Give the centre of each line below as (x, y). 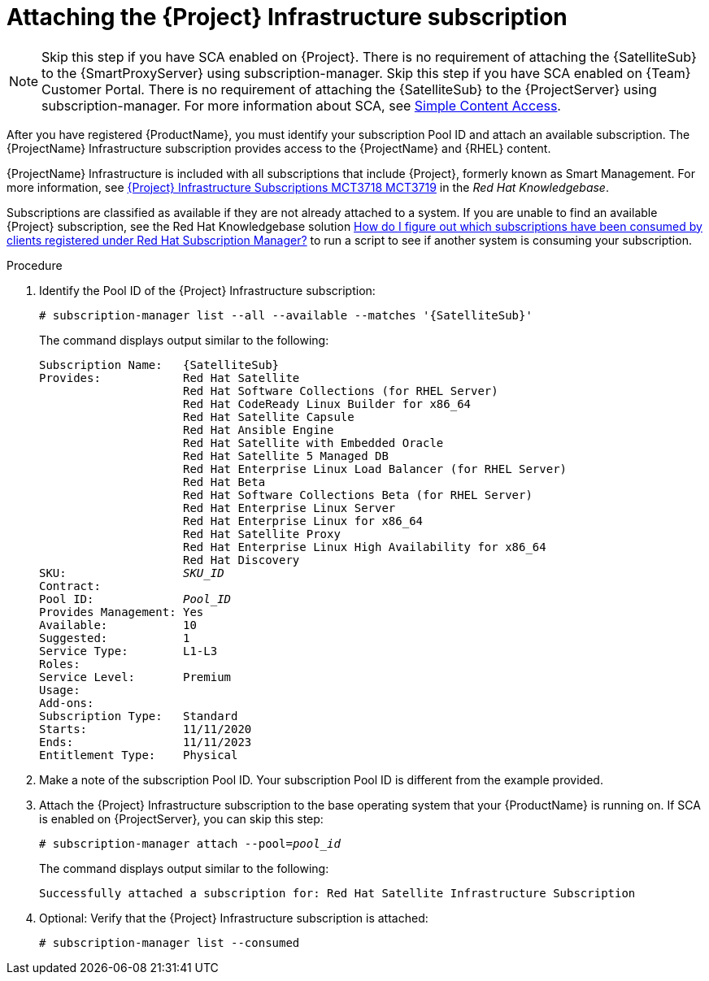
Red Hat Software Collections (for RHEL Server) (341, 391)
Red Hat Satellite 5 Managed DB (286, 456)
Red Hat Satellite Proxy (262, 534)
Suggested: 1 (115, 638)
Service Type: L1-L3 (128, 651)
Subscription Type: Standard (139, 716)
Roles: (60, 664)
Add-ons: (67, 703)
